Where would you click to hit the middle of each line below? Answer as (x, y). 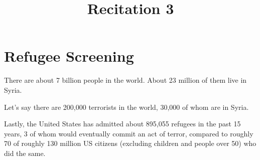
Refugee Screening (69, 56)
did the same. (25, 153)
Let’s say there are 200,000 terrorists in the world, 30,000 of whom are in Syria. (126, 107)
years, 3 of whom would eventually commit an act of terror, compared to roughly (129, 133)
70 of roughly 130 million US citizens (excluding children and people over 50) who (130, 143)
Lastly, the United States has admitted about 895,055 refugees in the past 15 (122, 124)
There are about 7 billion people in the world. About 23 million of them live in (125, 80)
